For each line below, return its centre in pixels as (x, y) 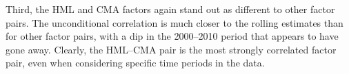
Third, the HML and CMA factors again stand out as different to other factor (170, 9)
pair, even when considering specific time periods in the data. (135, 63)
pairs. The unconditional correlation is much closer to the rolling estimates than (174, 22)
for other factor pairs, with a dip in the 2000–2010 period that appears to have (172, 36)
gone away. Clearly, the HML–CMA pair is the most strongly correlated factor (171, 49)
